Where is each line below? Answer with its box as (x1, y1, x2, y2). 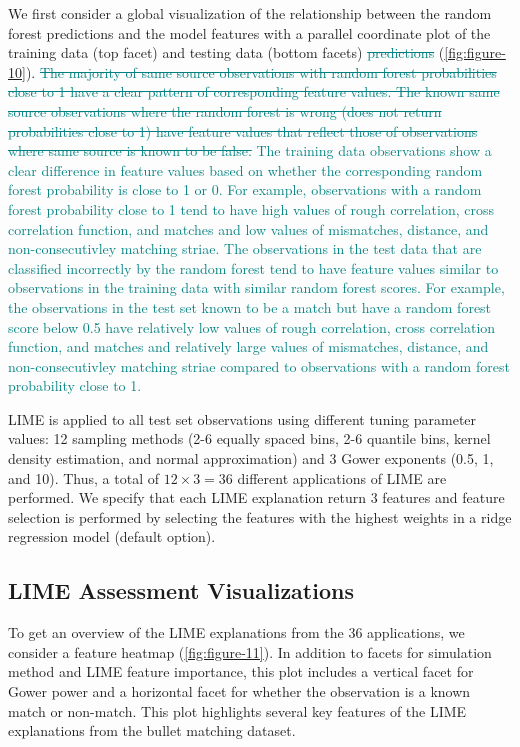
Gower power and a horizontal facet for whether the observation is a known (8, 681, 471, 702)
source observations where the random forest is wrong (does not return (8, 100, 442, 121)
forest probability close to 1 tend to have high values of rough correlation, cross (8, 198, 494, 219)
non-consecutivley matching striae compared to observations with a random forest (8, 355, 510, 376)
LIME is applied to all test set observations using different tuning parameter (8, 408, 477, 429)
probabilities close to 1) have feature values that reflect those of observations (8, 120, 478, 141)
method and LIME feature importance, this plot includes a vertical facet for (8, 661, 474, 682)
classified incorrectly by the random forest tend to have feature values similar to (8, 257, 499, 278)
